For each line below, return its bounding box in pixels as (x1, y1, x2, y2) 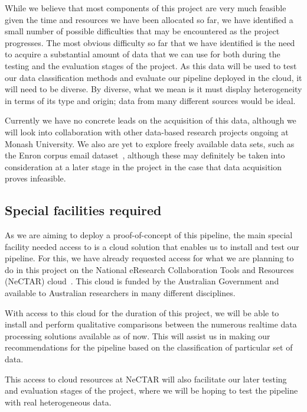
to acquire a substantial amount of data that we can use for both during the (5, 48, 280, 60)
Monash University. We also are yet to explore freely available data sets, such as (5, 137, 295, 150)
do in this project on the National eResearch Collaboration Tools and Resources (5, 263, 294, 275)
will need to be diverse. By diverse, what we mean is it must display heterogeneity (5, 83, 302, 95)
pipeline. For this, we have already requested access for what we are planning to (5, 252, 294, 264)
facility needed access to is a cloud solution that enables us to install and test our (5, 240, 299, 252)
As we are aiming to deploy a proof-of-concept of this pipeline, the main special (5, 229, 293, 241)
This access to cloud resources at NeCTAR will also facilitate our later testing (5, 372, 287, 385)
